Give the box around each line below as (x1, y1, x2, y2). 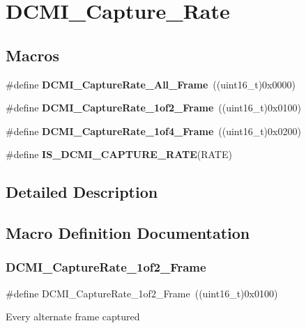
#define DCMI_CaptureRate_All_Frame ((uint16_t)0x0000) (6, 77, 296, 91)
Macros (6, 44, 59, 65)
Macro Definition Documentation (6, 222, 250, 244)
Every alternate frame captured (6, 309, 140, 324)
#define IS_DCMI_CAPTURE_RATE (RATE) (6, 147, 232, 162)
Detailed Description (6, 181, 158, 203)
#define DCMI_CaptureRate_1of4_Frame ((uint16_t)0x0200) (6, 123, 301, 138)
